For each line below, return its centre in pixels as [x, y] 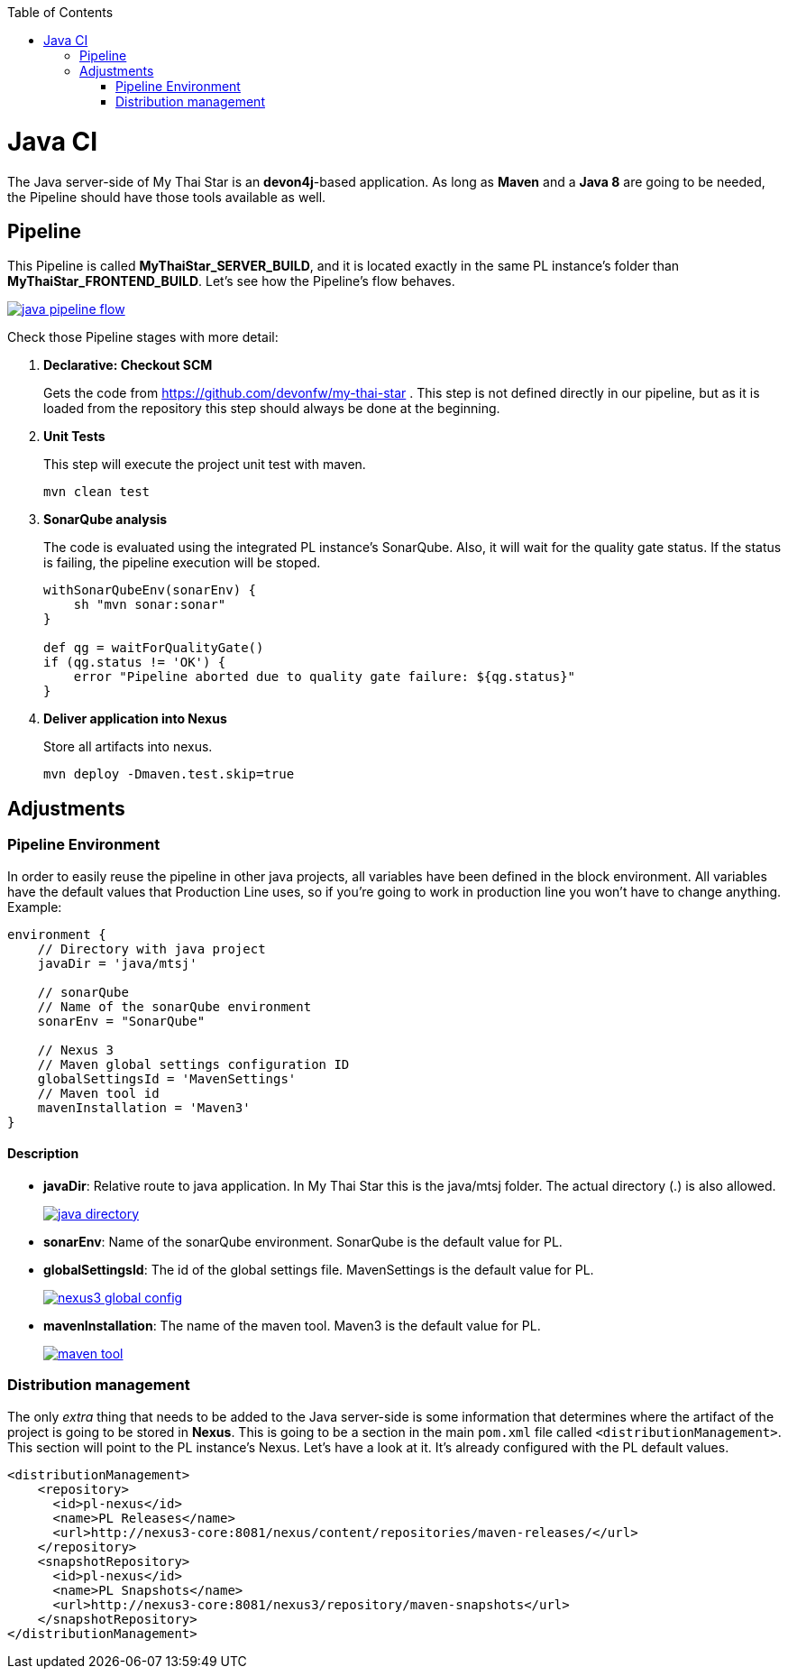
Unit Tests [74, 437]
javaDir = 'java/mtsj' [117, 963]
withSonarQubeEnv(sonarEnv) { [150, 590]
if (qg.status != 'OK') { [135, 663]
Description [43, 1154]
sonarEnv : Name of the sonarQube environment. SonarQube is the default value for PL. [303, 1241]
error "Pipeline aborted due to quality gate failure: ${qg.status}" [325, 677]
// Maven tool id [98, 1093]
